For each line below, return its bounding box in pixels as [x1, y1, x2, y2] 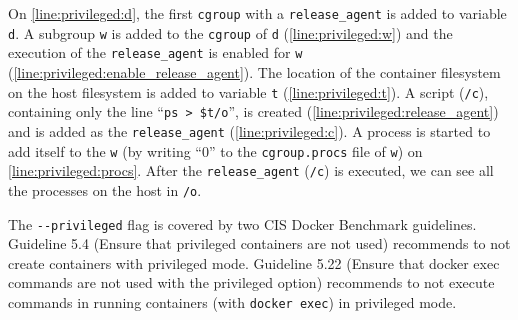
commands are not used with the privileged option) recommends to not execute [8, 272, 495, 293]
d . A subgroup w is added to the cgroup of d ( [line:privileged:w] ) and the [8, 22, 453, 43]
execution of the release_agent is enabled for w [8, 42, 303, 63]
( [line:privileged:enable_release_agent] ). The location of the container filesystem [8, 61, 501, 82]
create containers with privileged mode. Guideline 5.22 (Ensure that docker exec [8, 252, 500, 273]
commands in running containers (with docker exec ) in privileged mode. [8, 291, 457, 312]
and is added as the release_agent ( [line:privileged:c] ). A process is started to [8, 120, 491, 141]
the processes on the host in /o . [8, 179, 202, 200]
